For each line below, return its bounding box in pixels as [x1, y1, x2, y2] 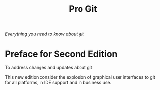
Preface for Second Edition [5, 48, 118, 60]
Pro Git [69, 3, 97, 15]
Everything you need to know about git [5, 31, 84, 37]
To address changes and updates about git [5, 65, 92, 71]
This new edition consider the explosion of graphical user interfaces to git [5, 74, 156, 80]
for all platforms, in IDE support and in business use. [5, 80, 112, 86]
